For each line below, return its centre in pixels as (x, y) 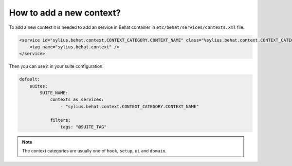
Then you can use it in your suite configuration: (56, 66)
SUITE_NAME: (54, 93)
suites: (39, 86)
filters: (60, 120)
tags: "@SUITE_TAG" (83, 127)
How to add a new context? (65, 13)
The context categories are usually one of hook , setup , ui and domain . (94, 151)
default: (30, 79)
